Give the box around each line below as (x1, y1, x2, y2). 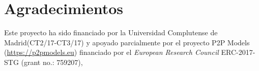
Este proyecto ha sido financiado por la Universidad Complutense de (4, 27, 218, 38)
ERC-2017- (221, 47, 255, 57)
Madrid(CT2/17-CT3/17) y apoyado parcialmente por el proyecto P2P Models (4, 37, 250, 47)
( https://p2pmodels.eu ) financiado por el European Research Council (4, 47, 219, 57)
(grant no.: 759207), (21, 56, 83, 67)
